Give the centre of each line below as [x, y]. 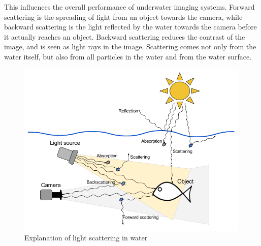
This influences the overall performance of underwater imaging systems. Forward [129, 7]
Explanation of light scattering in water [86, 238]
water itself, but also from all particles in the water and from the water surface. [128, 56]
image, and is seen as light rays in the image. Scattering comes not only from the [130, 47]
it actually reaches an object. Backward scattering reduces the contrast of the [125, 36]
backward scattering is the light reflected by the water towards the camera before [130, 27]
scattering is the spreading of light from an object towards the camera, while [123, 17]
